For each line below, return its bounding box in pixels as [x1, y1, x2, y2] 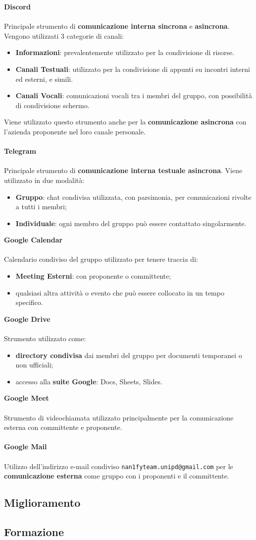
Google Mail [4, 441, 47, 452]
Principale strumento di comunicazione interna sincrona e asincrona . [4, 21, 230, 31]
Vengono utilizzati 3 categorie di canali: [4, 30, 124, 41]
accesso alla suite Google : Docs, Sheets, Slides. [15, 376, 162, 386]
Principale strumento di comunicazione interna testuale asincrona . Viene [4, 165, 243, 176]
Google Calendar [4, 235, 63, 245]
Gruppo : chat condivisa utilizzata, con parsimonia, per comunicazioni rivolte [15, 191, 252, 202]
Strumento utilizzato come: [4, 333, 86, 344]
